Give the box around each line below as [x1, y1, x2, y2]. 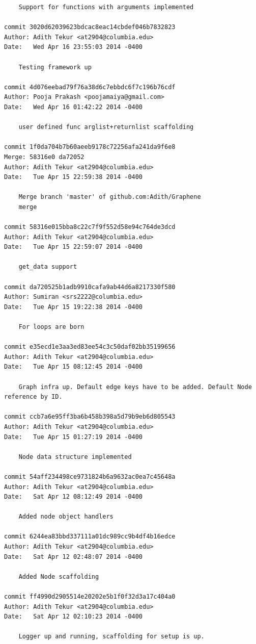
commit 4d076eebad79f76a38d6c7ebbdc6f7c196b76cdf [4, 83, 176, 91]
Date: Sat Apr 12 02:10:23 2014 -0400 [4, 613, 143, 621]
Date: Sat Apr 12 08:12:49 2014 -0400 [4, 493, 143, 501]
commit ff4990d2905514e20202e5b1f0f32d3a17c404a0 [4, 593, 176, 601]
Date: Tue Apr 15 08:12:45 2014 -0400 [4, 363, 143, 371]
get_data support [18, 263, 77, 271]
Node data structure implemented [18, 453, 132, 460]
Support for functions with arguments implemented [18, 4, 194, 11]
